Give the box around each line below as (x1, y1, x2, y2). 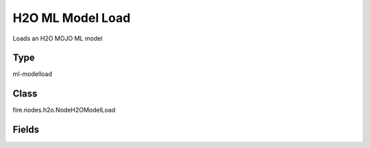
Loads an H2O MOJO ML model (12, 34, 103, 42)
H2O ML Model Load (12, 10, 131, 25)
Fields (12, 124, 40, 136)
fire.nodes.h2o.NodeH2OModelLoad (12, 106, 116, 114)
